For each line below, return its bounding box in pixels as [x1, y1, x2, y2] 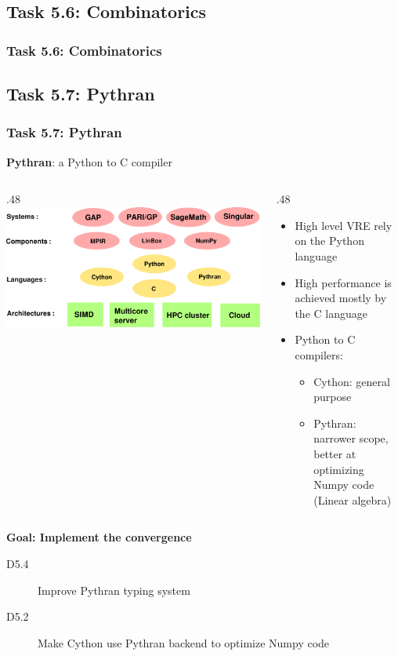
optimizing [313, 461, 364, 477]
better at [313, 445, 356, 461]
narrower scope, [313, 430, 389, 446]
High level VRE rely [295, 217, 393, 233]
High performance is [295, 274, 392, 290]
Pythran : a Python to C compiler [6, 153, 172, 169]
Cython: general [313, 373, 390, 389]
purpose [313, 388, 352, 405]
